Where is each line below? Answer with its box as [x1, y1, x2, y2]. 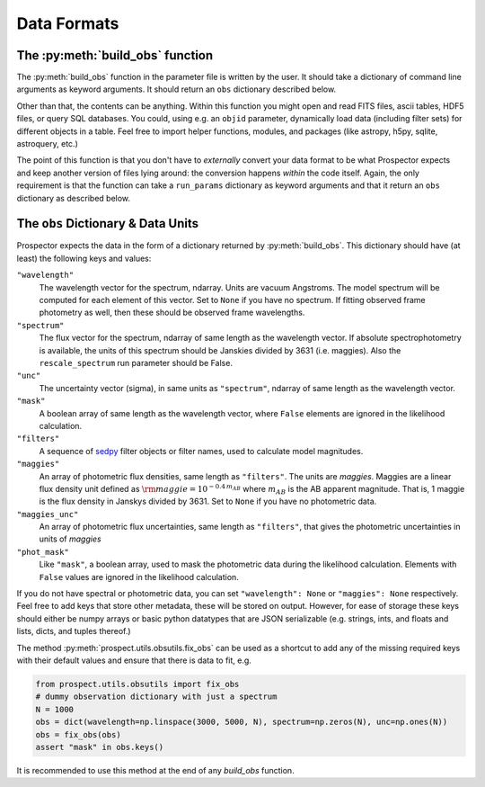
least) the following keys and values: [16, 253, 152, 264]
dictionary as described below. [16, 192, 130, 203]
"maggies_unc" [16, 509, 79, 519]
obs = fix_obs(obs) [35, 729, 121, 739]
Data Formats [16, 13, 119, 33]
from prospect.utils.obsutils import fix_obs [35, 679, 240, 689]
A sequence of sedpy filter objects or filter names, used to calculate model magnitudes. [39, 445, 364, 456]
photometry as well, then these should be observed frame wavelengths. [39, 307, 305, 318]
